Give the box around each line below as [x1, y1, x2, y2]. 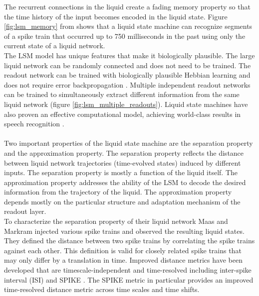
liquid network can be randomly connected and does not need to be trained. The [4, 60, 251, 70]
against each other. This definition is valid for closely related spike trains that [4, 245, 242, 255]
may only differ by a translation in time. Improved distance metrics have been [4, 255, 243, 265]
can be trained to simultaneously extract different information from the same [4, 89, 240, 99]
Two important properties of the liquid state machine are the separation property [4, 138, 253, 148]
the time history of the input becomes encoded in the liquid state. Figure [4, 11, 228, 21]
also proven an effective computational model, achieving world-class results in [4, 108, 241, 119]
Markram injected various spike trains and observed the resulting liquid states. [4, 225, 245, 236]
